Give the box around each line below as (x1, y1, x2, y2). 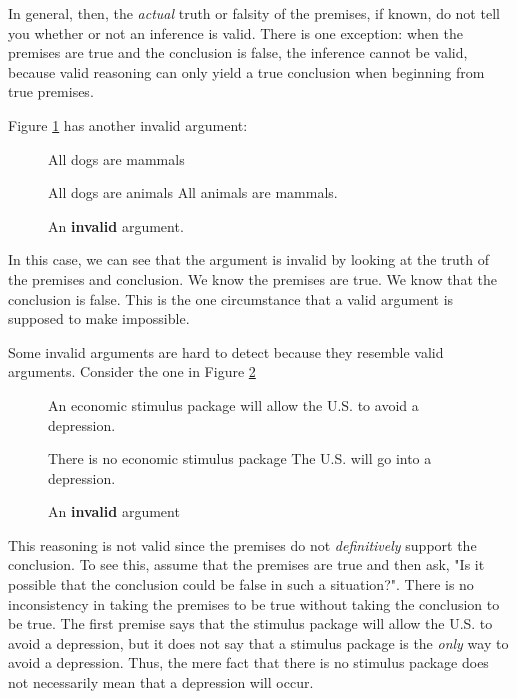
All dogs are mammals (48, 148, 185, 169)
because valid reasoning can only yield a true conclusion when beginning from (8, 61, 485, 82)
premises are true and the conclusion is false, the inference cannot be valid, (8, 42, 468, 63)
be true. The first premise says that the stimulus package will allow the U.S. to (8, 613, 493, 634)
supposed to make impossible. (8, 308, 190, 329)
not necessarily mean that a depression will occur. (8, 672, 314, 693)
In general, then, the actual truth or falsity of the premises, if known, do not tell (8, 3, 500, 23)
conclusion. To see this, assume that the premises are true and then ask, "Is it (8, 554, 485, 575)
